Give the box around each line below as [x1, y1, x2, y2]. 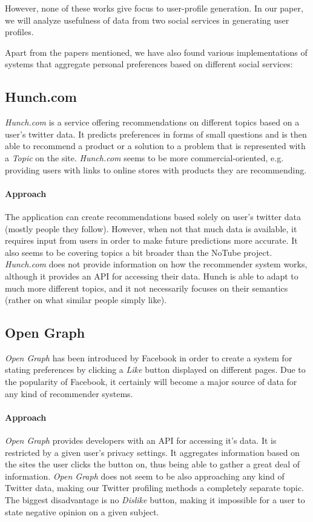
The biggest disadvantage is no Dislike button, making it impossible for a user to [5, 494, 305, 506]
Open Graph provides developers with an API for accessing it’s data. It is [5, 434, 277, 447]
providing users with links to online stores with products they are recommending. [5, 163, 307, 176]
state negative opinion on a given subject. [5, 505, 159, 518]
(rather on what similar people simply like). [5, 293, 167, 306]
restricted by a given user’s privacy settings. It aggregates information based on [5, 446, 300, 458]
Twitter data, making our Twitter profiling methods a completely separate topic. [5, 481, 304, 494]
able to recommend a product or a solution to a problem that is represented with [5, 139, 306, 152]
